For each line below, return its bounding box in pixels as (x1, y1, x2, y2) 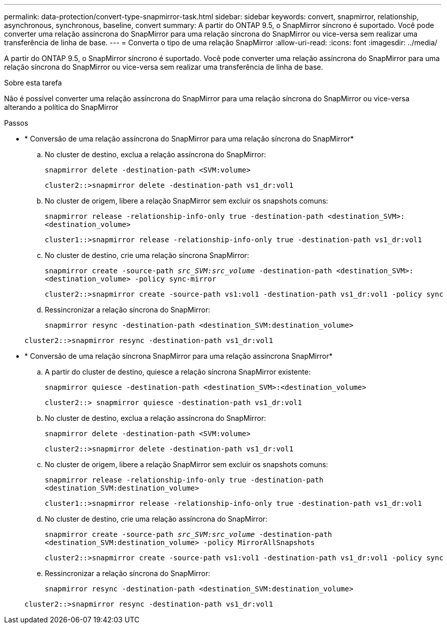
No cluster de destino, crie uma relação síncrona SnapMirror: (45, 251, 249, 260)
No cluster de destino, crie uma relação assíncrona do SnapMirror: (45, 515, 267, 523)
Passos (4, 119, 28, 127)
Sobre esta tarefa (4, 78, 62, 87)
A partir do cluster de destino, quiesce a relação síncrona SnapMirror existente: (45, 367, 311, 376)
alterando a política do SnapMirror (4, 103, 118, 111)
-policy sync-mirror (135, 275, 217, 283)
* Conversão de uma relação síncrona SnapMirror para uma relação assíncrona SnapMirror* (24, 352, 333, 360)
